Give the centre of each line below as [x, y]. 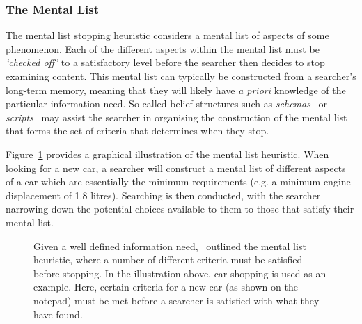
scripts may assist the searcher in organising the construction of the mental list [176, 117]
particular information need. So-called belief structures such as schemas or [167, 103]
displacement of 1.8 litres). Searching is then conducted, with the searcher [163, 195]
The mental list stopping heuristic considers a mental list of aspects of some [167, 35]
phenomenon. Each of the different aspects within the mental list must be [163, 48]
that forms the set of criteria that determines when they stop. [137, 131]
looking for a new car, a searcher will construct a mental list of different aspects [176, 168]
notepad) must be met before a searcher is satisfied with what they [176, 300]
